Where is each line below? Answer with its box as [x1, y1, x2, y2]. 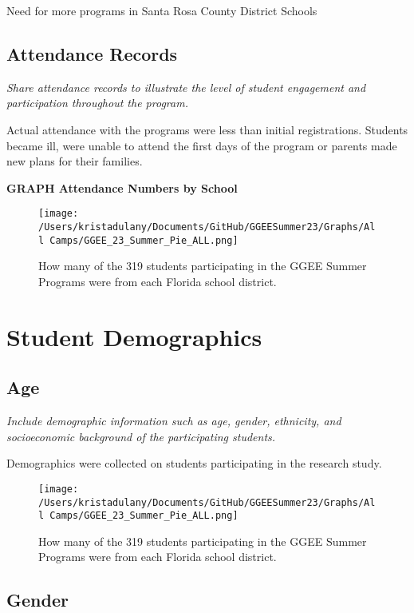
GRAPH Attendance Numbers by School [6, 179, 238, 196]
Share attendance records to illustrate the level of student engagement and [6, 78, 366, 95]
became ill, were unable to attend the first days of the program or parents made [6, 137, 397, 153]
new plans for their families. [6, 153, 143, 169]
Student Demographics [6, 320, 262, 352]
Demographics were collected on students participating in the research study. [6, 455, 382, 472]
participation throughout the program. [6, 94, 188, 111]
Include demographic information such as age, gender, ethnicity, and [6, 412, 341, 429]
